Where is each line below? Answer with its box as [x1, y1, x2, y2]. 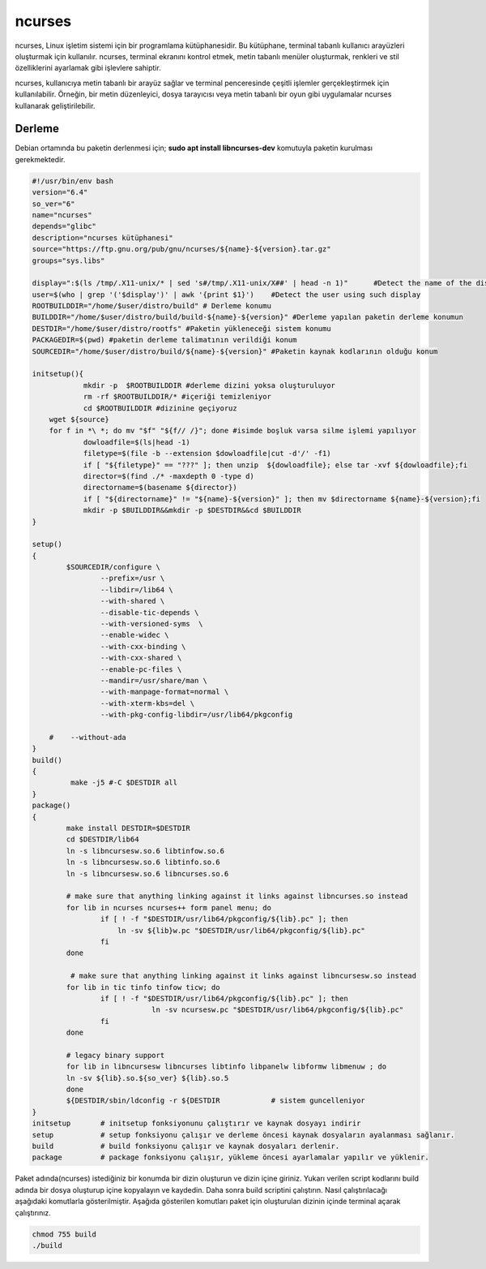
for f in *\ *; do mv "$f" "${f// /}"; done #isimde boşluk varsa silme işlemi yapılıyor [49, 426, 417, 436]
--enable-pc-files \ [100, 665, 182, 673]
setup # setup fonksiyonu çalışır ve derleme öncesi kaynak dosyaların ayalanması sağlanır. [32, 1130, 455, 1139]
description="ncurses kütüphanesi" [32, 233, 173, 243]
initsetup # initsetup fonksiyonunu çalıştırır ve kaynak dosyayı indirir [32, 1119, 361, 1128]
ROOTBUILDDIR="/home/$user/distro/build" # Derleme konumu [32, 301, 271, 311]
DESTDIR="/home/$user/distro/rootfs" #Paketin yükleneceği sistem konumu [32, 324, 331, 333]
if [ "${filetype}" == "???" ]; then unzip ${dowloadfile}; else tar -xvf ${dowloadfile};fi [83, 460, 468, 470]
